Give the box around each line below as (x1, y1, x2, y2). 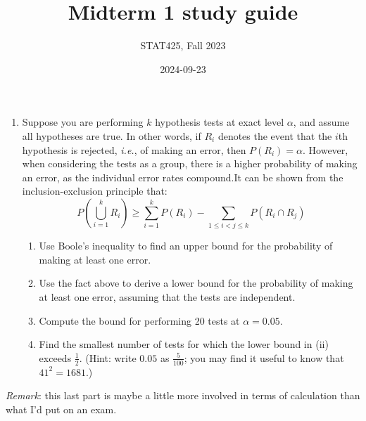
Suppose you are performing (22, 115, 144, 129)
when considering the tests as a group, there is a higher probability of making (22, 156, 358, 171)
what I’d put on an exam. (6, 401, 117, 416)
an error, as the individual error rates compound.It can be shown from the (22, 169, 343, 184)
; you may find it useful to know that (184, 350, 344, 365)
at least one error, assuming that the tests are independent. (39, 289, 296, 304)
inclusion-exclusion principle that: (22, 183, 168, 198)
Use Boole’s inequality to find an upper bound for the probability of (39, 238, 333, 253)
